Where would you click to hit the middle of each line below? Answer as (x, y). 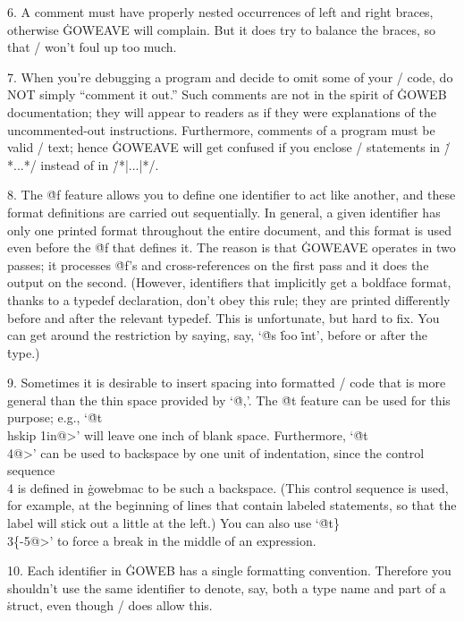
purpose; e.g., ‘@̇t (55, 417)
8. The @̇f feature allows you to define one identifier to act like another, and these (232, 195)
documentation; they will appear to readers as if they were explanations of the (222, 111)
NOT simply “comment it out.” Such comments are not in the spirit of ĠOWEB (227, 94)
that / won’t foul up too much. (92, 47)
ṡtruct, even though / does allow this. (110, 605)
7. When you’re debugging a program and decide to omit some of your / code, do (230, 77)
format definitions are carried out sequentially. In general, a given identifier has (224, 212)
